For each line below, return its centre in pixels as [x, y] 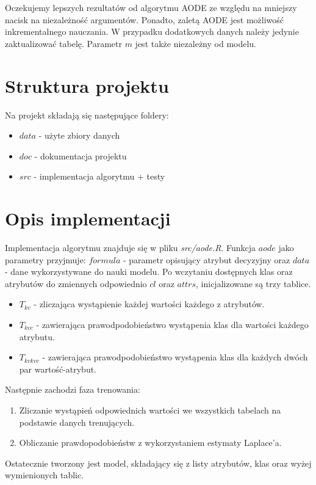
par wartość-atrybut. [58, 369]
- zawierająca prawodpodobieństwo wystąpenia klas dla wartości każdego [172, 324]
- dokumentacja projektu [81, 155]
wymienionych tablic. [45, 475]
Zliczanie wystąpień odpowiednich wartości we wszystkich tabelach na [150, 410]
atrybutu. [37, 336]
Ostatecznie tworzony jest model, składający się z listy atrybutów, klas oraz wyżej [158, 463]
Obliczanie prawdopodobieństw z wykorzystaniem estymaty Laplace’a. [150, 443]
